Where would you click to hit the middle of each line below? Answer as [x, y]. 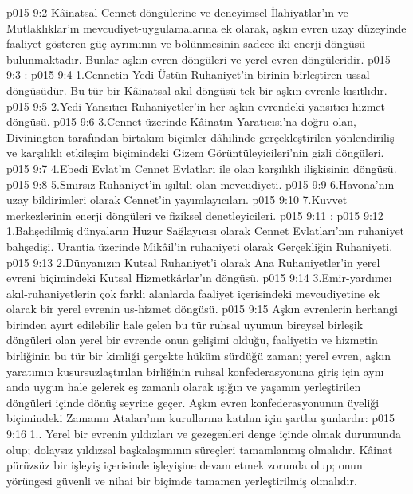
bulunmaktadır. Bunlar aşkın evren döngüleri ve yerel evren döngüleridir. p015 [199, 59]
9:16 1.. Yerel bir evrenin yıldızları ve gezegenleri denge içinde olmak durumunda [204, 434]
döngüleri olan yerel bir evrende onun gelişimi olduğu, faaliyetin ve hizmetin [192, 340]
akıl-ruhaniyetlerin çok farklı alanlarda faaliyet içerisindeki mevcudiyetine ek [193, 293]
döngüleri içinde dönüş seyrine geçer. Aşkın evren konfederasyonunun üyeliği [193, 402]
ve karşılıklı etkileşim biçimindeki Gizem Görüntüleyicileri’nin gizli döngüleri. [195, 153]
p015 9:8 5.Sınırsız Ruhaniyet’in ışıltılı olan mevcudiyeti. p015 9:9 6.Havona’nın [201, 184]
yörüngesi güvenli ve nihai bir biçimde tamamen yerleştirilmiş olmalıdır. [182, 480]
